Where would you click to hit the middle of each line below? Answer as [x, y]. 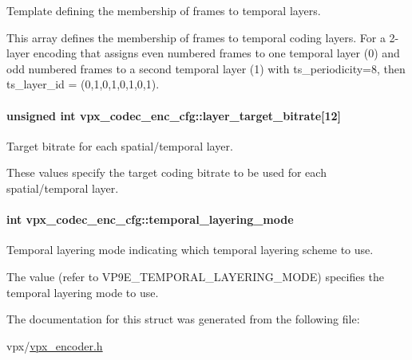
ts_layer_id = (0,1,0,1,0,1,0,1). [83, 84]
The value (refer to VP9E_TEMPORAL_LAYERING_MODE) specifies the [196, 276]
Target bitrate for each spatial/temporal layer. [120, 145]
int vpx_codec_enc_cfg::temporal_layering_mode [150, 219]
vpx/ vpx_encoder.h [55, 345]
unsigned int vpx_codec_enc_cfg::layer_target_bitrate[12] [174, 115]
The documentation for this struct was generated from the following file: [183, 319]
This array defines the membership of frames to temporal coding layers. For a [196, 37]
